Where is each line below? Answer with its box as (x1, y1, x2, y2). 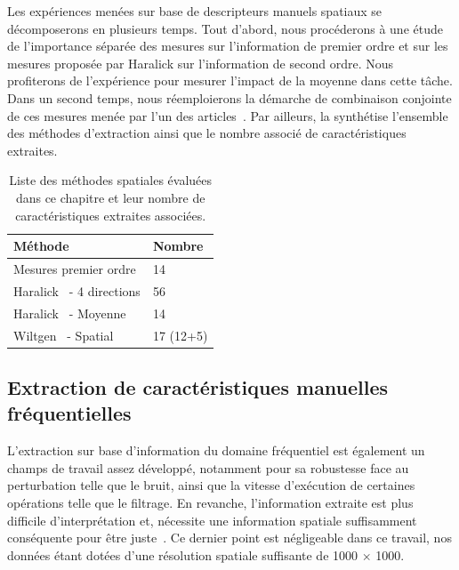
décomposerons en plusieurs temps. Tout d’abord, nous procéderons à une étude (7, 19, 443, 37)
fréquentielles (7, 399, 132, 427)
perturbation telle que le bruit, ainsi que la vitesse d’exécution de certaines (7, 476, 415, 494)
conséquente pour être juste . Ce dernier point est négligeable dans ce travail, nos (7, 528, 452, 547)
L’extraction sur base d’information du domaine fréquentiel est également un (7, 441, 425, 460)
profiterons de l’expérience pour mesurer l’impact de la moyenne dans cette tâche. (7, 71, 453, 90)
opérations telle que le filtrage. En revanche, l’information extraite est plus (7, 493, 414, 511)
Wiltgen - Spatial (13, 325, 114, 344)
